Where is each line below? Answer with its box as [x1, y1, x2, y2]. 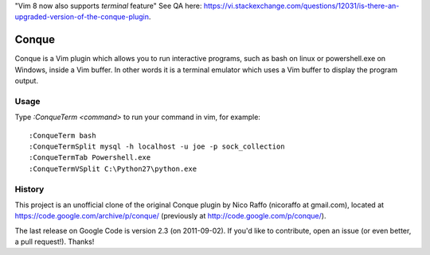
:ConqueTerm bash [29, 131, 96, 140]
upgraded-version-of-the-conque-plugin [14, 12, 149, 21]
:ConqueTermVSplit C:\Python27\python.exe [29, 164, 197, 173]
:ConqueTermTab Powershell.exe [29, 153, 151, 162]
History [14, 184, 45, 195]
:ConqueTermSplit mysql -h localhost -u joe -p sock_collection [29, 142, 286, 151]
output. [14, 76, 39, 86]
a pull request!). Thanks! [14, 237, 95, 246]
